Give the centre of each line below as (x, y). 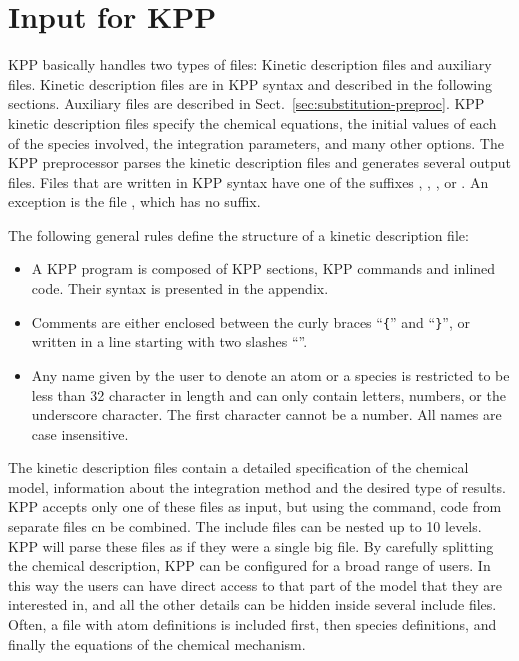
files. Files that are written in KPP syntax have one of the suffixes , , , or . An (248, 181)
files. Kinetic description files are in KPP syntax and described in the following (250, 83)
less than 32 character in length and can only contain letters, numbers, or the (268, 394)
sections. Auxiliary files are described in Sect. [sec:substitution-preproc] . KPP (246, 103)
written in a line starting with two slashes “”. (169, 341)
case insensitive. (80, 433)
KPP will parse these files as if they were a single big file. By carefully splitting (251, 545)
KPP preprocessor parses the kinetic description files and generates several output (259, 162)
